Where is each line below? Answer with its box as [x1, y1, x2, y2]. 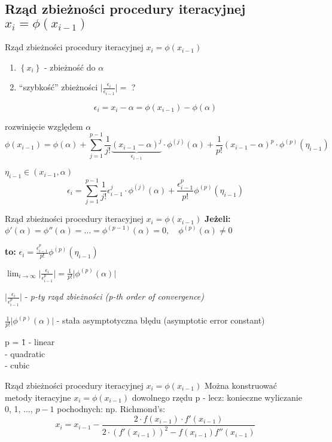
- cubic [5, 359, 30, 371]
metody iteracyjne [5, 391, 71, 403]
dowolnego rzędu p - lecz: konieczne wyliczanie [132, 391, 302, 403]
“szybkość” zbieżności [19, 81, 98, 93]
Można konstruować [204, 379, 278, 391]
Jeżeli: [204, 212, 231, 225]
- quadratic [5, 347, 45, 359]
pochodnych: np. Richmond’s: [57, 403, 165, 415]
